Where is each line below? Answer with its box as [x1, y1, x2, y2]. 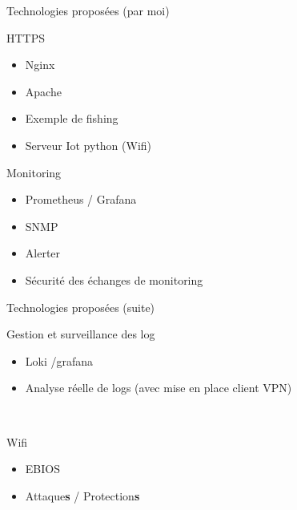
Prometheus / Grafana [25, 191, 137, 208]
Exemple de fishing [25, 110, 118, 127]
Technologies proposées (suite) [6, 298, 155, 315]
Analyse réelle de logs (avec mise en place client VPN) [25, 379, 292, 396]
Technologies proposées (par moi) [6, 2, 170, 18]
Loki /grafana [25, 352, 94, 369]
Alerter [25, 245, 61, 261]
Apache [25, 83, 62, 99]
